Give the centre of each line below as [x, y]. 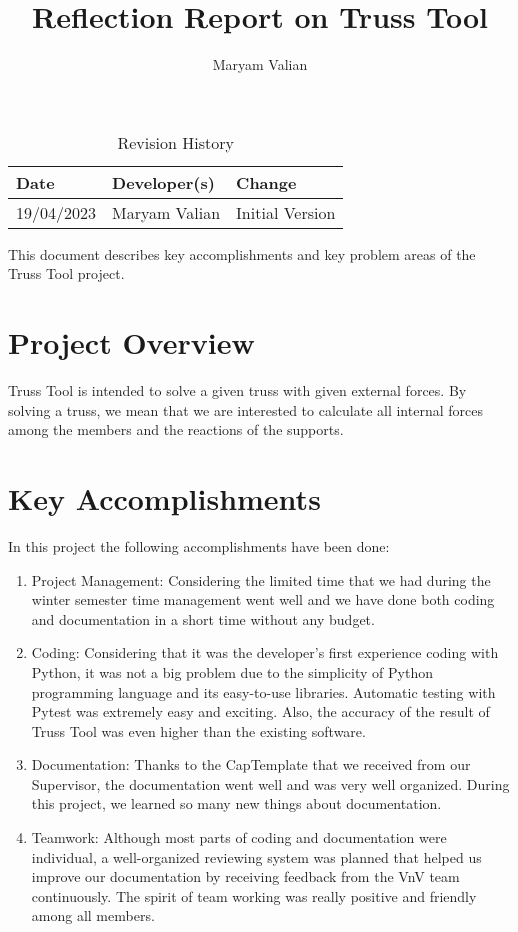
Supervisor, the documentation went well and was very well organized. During [270, 783]
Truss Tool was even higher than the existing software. [198, 730]
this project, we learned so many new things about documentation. [236, 803]
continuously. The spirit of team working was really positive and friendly [254, 895]
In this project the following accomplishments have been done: [199, 545]
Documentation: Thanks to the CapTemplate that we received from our [251, 764]
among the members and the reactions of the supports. [176, 429]
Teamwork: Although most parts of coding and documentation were [239, 837]
